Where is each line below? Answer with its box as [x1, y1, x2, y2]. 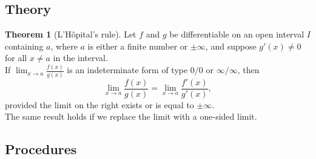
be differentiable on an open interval [169, 28, 304, 41]
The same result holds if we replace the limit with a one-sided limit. [5, 110, 257, 123]
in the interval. [53, 51, 108, 64]
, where [50, 39, 78, 52]
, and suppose [205, 39, 257, 52]
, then [237, 63, 260, 76]
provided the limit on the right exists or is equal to [5, 98, 194, 111]
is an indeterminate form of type [67, 63, 188, 76]
